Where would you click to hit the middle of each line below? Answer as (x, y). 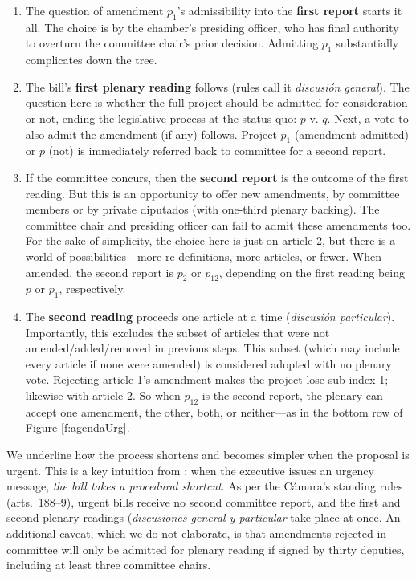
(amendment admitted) (351, 134)
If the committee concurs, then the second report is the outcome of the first (217, 177)
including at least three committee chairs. (109, 565)
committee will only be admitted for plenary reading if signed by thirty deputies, (206, 549)
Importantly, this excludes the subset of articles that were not (177, 332)
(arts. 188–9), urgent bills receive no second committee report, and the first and (204, 501)
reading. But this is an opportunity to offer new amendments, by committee (212, 193)
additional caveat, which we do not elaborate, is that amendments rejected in (197, 533)
